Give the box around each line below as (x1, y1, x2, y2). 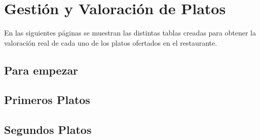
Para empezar (4, 62, 79, 78)
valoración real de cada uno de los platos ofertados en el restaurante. (4, 37, 217, 48)
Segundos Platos (4, 122, 92, 137)
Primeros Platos (4, 92, 90, 108)
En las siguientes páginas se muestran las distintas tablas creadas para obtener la (4, 27, 256, 38)
